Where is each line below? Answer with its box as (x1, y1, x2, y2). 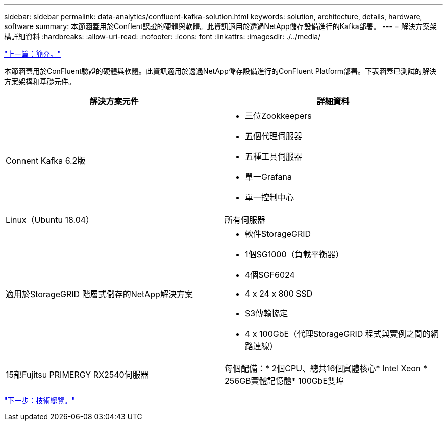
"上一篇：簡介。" (4, 49, 61, 58)
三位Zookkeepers (245, 111, 312, 121)
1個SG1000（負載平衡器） (245, 249, 344, 259)
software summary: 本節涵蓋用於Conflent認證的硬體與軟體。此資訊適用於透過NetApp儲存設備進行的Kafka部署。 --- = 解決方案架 (4, 22, 437, 31)
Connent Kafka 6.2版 (6, 155, 86, 166)
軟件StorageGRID (245, 229, 311, 239)
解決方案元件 (89, 96, 139, 107)
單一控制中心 (245, 192, 294, 202)
